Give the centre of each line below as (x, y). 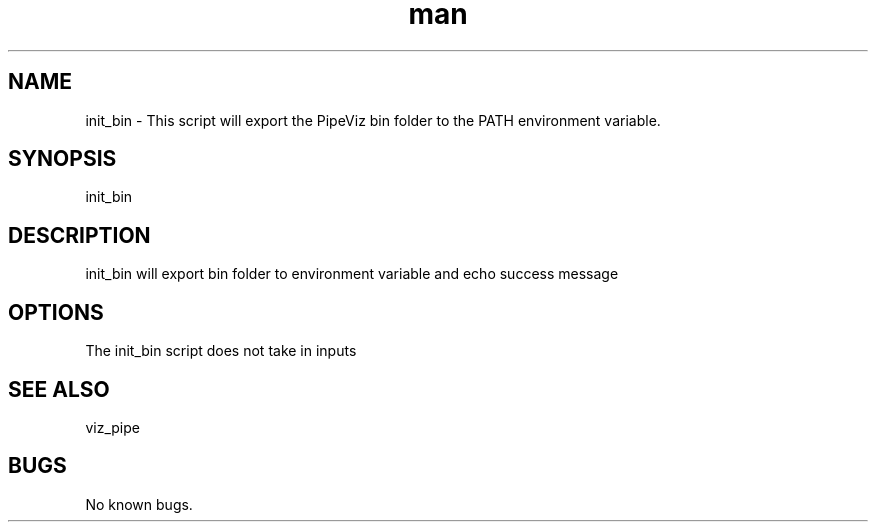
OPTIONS (56, 312)
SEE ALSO (59, 389)
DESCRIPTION (79, 235)
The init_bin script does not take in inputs (221, 351)
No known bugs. (139, 504)
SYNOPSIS (62, 159)
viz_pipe (112, 427)
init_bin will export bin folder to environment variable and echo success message (352, 274)
